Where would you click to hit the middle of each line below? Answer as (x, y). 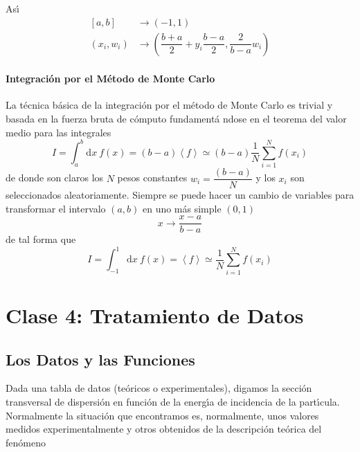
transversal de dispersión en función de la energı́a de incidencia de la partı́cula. (173, 401)
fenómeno (26, 442)
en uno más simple (182, 208)
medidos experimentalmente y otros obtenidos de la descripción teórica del (164, 429)
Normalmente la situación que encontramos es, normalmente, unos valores (162, 415)
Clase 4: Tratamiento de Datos (155, 315)
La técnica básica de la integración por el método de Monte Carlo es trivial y (169, 105)
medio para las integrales (58, 132)
